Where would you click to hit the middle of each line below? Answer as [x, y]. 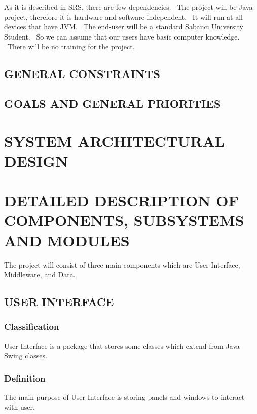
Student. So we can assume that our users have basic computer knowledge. [122, 36]
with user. [20, 407]
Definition [25, 378]
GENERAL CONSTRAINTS [82, 74]
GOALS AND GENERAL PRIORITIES [113, 104]
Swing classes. [26, 355]
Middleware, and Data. [40, 274]
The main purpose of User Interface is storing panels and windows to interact [124, 397]
